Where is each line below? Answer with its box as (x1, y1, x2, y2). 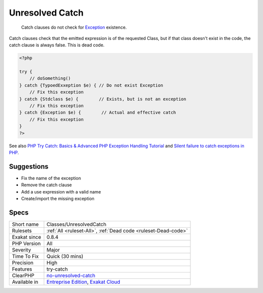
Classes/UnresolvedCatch (46, 221, 107, 228)
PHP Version (12, 240, 41, 247)
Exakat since (12, 234, 41, 240)
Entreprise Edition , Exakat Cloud (46, 278, 120, 285)
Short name (12, 221, 39, 228)
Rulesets (12, 227, 32, 234)
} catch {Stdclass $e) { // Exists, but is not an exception (19, 96, 187, 102)
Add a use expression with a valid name (21, 189, 101, 195)
